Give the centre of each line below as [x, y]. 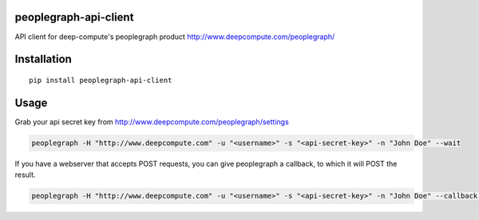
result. [25, 175]
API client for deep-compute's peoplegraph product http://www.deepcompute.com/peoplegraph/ [175, 37]
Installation [43, 59]
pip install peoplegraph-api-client [101, 80]
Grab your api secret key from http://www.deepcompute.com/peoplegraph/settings [152, 122]
